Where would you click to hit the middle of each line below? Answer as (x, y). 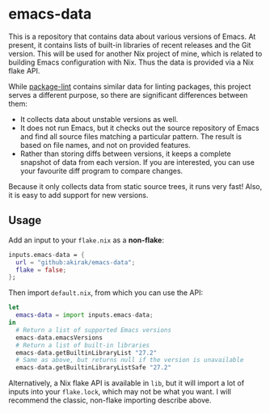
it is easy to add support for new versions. (78, 195)
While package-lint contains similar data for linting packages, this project (130, 86)
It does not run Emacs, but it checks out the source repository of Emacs (140, 128)
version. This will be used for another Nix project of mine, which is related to (135, 53)
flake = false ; (41, 270)
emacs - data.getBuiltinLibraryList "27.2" (86, 352)
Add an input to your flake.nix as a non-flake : (86, 240)
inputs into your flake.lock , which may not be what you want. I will (120, 392)
